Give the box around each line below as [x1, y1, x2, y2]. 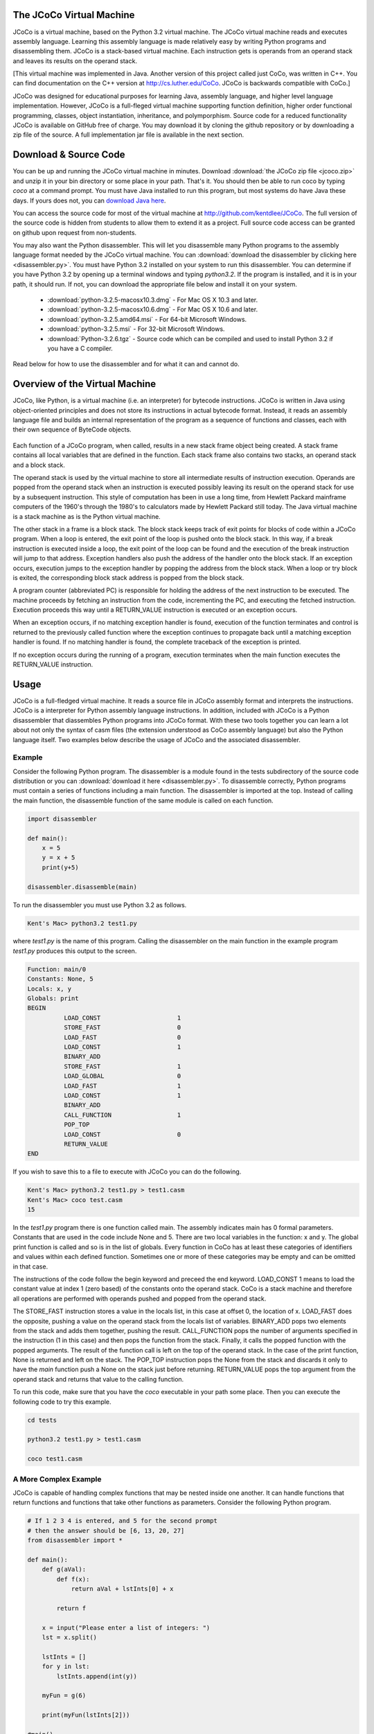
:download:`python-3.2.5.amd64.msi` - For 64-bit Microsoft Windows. [47, 315, 247, 323]
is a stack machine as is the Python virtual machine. [12, 512, 161, 520]
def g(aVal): [42, 1565, 87, 1574]
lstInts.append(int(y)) [56, 1672, 138, 1680]
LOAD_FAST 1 [63, 1082, 181, 1090]
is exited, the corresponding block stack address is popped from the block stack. [12, 573, 244, 582]
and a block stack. [12, 461, 66, 469]
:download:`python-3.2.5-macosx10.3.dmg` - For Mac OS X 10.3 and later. [47, 295, 258, 304]
